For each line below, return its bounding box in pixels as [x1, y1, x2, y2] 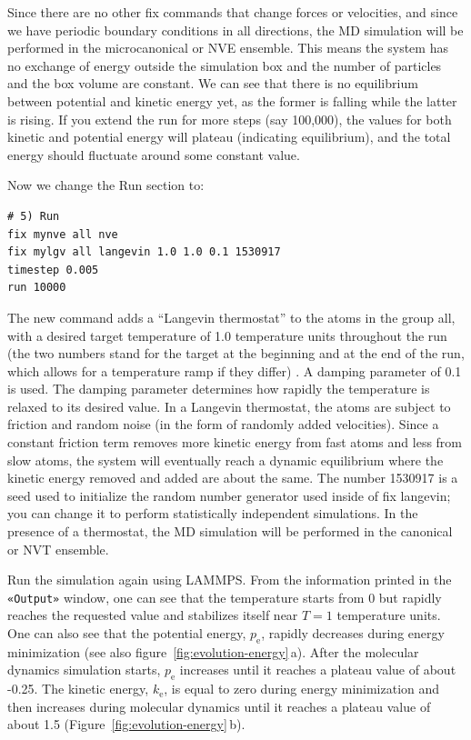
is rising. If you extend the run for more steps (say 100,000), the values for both [7, 109, 452, 128]
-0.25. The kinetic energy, [7, 679, 149, 698]
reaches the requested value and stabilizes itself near [7, 605, 298, 625]
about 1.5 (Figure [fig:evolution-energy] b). [7, 715, 246, 734]
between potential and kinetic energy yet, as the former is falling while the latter [7, 91, 457, 110]
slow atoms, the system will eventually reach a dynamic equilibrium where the [7, 450, 444, 469]
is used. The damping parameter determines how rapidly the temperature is [7, 379, 430, 398]
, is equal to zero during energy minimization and [164, 679, 440, 698]
